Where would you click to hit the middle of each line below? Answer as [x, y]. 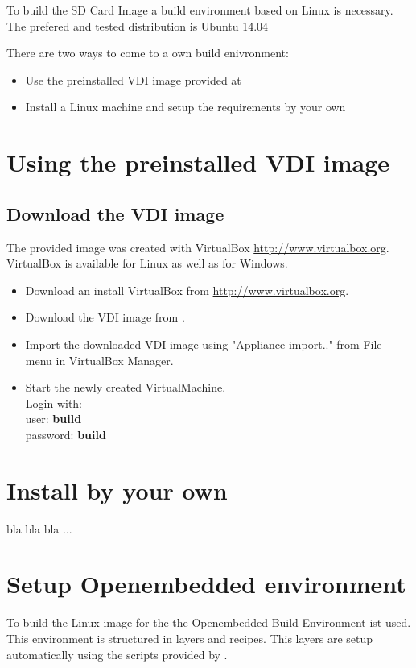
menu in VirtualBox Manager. [99, 360]
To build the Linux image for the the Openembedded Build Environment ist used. [209, 622]
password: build [66, 434]
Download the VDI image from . [105, 317]
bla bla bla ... [39, 528]
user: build [54, 419]
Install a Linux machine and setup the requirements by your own [185, 107]
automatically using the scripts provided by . [117, 654]
